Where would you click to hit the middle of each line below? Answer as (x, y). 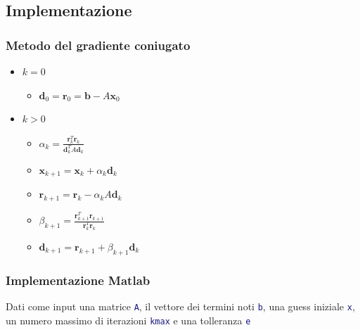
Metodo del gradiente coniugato (98, 45)
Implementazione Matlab (78, 280)
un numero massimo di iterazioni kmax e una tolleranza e (128, 320)
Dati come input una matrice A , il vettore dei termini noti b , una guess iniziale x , (180, 306)
